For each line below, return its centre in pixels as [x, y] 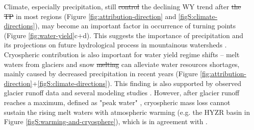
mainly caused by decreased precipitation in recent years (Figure [101, 74]
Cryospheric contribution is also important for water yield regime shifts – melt [122, 54]
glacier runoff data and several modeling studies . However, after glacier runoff [122, 93]
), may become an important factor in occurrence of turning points [135, 26]
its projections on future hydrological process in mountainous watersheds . [115, 45]
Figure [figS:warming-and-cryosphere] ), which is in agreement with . [106, 121]
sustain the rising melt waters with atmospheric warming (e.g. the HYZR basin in [127, 112]
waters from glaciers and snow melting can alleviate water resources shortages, [122, 64]
